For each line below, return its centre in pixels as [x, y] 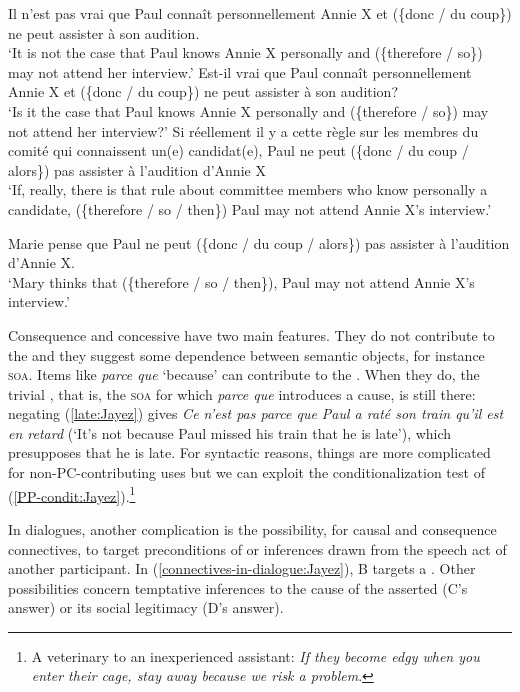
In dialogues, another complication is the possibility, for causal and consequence [252, 528]
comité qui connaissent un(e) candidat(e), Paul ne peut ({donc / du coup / [238, 150]
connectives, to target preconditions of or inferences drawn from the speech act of [257, 548]
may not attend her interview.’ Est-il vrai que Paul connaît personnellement [240, 71]
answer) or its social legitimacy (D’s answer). [146, 607]
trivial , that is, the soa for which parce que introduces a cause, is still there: [242, 393]
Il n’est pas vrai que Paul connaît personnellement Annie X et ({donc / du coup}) [260, 13]
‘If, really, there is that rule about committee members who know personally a [248, 189]
